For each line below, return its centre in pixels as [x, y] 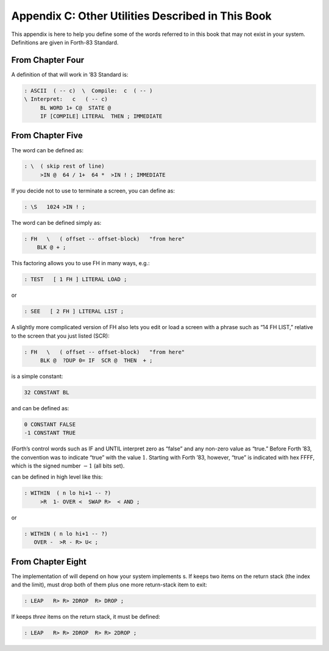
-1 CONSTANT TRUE [50, 433]
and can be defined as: [40, 408]
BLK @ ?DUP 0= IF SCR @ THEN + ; [96, 360]
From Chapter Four [48, 60]
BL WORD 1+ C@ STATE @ [76, 108]
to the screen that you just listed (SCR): [60, 336]
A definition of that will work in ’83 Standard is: [70, 74]
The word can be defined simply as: [56, 222]
